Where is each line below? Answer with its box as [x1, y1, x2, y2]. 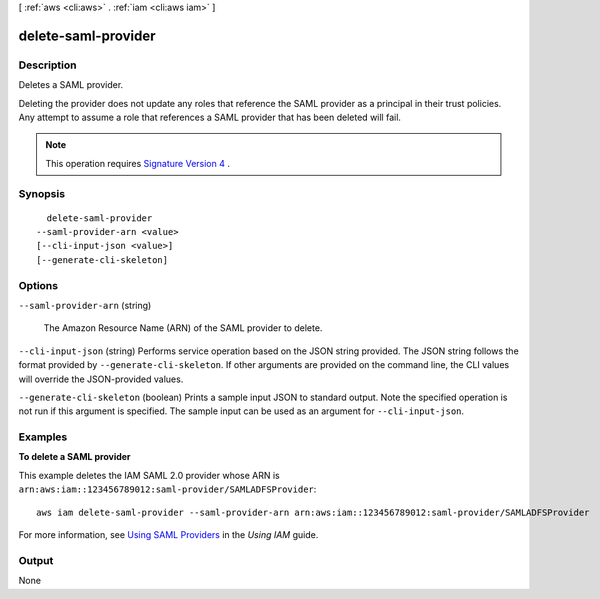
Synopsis [18, 187, 65, 201]
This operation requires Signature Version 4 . [45, 157, 230, 169]
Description [18, 58, 77, 72]
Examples [18, 430, 68, 444]
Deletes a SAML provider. [18, 79, 124, 91]
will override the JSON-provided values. [18, 373, 184, 385]
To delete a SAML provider [18, 451, 131, 463]
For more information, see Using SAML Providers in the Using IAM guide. [18, 529, 319, 541]
